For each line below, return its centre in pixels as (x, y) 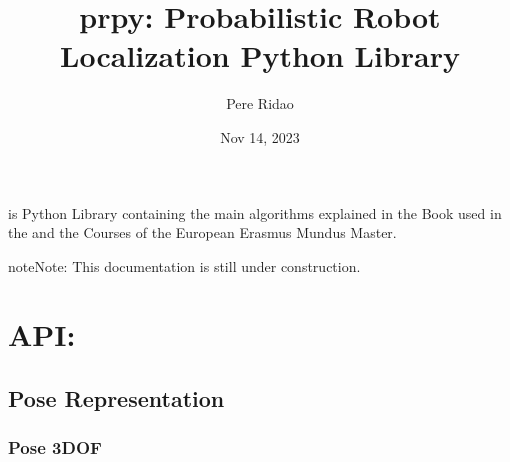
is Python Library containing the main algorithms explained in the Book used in (255, 212)
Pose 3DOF (55, 447)
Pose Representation (116, 398)
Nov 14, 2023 (260, 136)
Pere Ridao (260, 103)
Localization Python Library (260, 55)
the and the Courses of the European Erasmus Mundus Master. (202, 232)
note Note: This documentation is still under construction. (184, 265)
